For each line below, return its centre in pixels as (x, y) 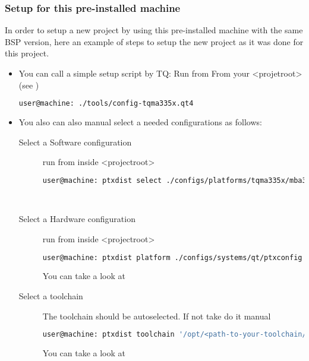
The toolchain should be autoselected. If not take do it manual (157, 316)
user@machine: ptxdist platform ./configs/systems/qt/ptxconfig (172, 257)
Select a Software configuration (75, 142)
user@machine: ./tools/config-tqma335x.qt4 (106, 104)
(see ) (29, 85)
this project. (27, 53)
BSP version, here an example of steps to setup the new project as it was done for (154, 41)
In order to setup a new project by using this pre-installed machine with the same (154, 30)
